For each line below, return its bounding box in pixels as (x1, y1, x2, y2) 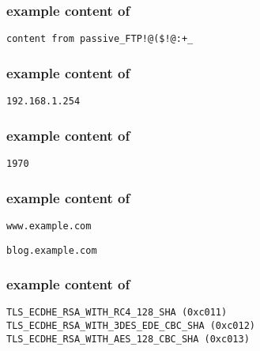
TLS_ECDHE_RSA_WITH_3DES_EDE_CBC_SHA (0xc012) (6, 320, 255, 332)
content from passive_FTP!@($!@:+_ (6, 33, 194, 45)
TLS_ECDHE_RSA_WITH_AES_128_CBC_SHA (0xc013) (6, 333, 250, 345)
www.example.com (6, 220, 92, 232)
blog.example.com (6, 244, 97, 256)
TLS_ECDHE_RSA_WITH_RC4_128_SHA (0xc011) (6, 307, 228, 319)
